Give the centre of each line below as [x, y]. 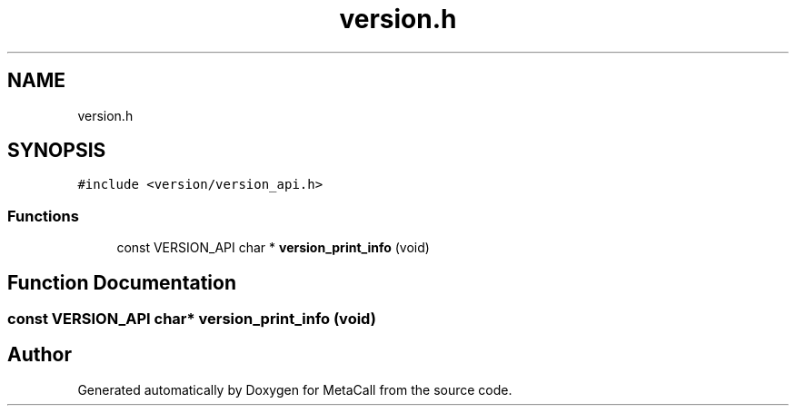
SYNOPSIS [57, 151]
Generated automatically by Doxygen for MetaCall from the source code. [295, 389]
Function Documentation [122, 282]
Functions [43, 216]
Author [40, 355]
